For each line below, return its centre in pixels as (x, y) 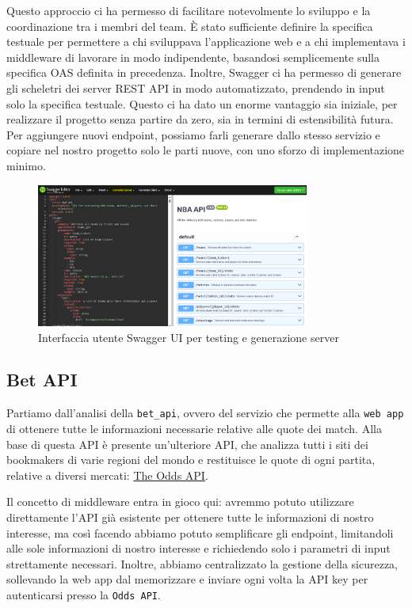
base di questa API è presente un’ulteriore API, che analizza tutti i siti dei (187, 444)
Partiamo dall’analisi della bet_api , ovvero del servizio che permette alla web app (205, 413)
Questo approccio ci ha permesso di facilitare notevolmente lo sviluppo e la (189, 10)
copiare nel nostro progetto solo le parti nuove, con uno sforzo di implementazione (206, 150)
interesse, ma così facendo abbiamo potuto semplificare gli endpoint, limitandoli (200, 532)
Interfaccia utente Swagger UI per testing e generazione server (189, 337)
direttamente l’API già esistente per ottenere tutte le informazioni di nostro (190, 517)
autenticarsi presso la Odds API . (84, 594)
